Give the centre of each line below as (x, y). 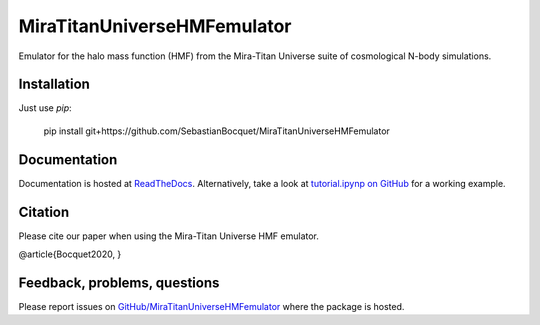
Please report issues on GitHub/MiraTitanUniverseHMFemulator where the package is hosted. (211, 306)
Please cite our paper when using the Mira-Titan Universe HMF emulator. (169, 236)
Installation (54, 84)
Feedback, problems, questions (119, 282)
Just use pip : (45, 108)
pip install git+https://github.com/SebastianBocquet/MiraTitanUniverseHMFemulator (216, 131)
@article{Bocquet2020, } (70, 254)
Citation (44, 211)
